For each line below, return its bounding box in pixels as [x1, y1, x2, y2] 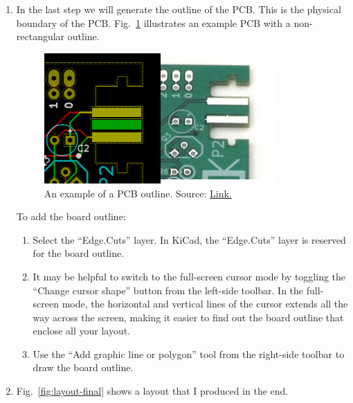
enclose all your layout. [33, 323, 131, 338]
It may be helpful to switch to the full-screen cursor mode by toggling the [33, 269, 346, 283]
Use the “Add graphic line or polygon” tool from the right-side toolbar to [33, 346, 345, 361]
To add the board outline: [16, 209, 126, 224]
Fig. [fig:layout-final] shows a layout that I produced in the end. [16, 384, 289, 398]
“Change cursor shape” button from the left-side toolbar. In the [33, 283, 304, 297]
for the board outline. [33, 246, 125, 260]
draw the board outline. [33, 360, 134, 375]
